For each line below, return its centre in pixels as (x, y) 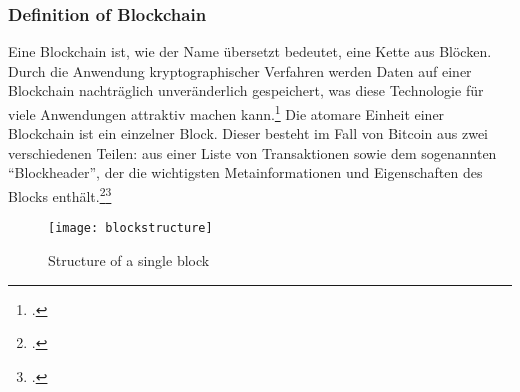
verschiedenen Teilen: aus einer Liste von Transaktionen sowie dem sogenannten (252, 152)
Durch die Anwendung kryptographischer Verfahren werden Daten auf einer (240, 70)
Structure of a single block (129, 259)
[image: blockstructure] (130, 228)
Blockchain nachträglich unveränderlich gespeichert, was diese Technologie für (246, 90)
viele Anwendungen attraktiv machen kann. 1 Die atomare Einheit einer (226, 112)
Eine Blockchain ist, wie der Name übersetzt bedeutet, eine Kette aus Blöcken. (250, 51)
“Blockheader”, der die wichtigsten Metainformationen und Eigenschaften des (245, 172)
